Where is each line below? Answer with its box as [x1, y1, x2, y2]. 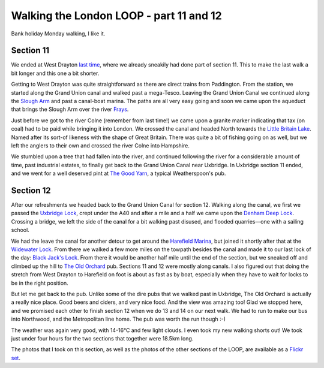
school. [11, 227, 29, 234]
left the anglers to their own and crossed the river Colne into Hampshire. [11, 141, 190, 149]
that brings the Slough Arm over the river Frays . [11, 105, 129, 113]
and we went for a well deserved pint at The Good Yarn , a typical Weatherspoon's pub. [11, 170, 226, 177]
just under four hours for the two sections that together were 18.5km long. [11, 334, 194, 342]
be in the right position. [11, 279, 68, 286]
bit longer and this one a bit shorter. [11, 70, 100, 77]
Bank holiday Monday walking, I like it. [11, 30, 106, 37]
